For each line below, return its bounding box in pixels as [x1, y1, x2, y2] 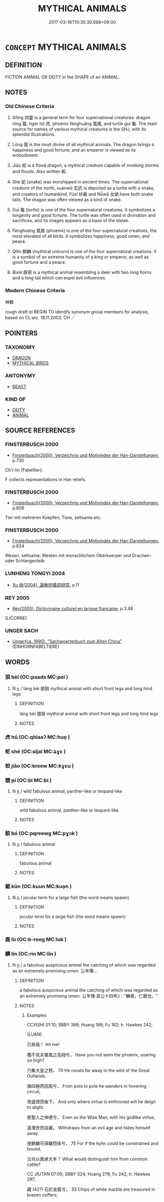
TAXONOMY [5, 344, 35, 351]
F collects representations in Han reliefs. [5, 476, 87, 482]
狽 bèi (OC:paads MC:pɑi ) [5, 673, 69, 680]
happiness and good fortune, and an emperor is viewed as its [12, 147, 136, 153]
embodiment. [12, 153, 39, 158]
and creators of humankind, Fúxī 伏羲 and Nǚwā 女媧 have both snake [12, 191, 153, 197]
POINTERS [5, 329, 38, 337]
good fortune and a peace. [12, 259, 66, 265]
